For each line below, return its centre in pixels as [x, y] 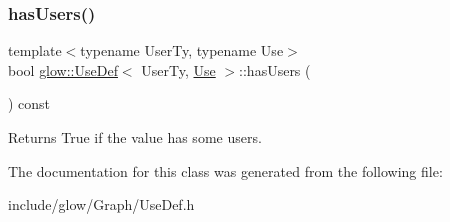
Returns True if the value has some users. [135, 137]
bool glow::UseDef [63, 69]
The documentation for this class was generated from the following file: [225, 170]
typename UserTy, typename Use [182, 50]
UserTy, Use [178, 69]
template [35, 50]
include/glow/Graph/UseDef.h [101, 204]
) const [29, 103]
